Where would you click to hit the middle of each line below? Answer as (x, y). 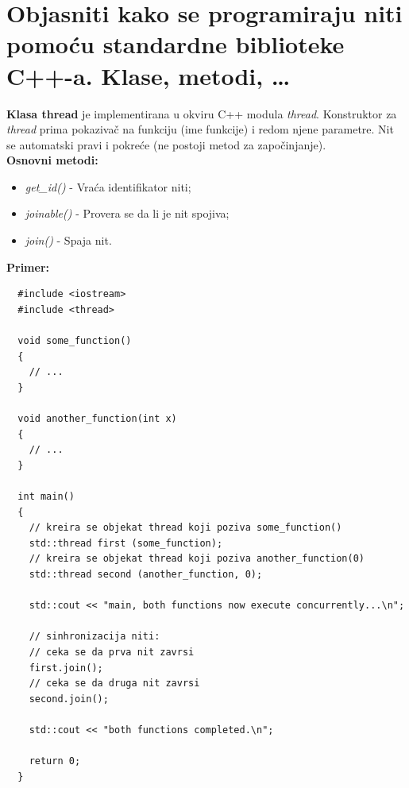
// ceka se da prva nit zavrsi (112, 652)
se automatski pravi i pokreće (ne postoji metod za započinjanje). (166, 144)
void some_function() (75, 341)
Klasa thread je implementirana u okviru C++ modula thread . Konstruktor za (202, 113)
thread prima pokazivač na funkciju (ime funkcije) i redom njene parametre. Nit (200, 129)
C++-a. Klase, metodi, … (149, 75)
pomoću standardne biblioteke (176, 44)
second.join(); (69, 699)
